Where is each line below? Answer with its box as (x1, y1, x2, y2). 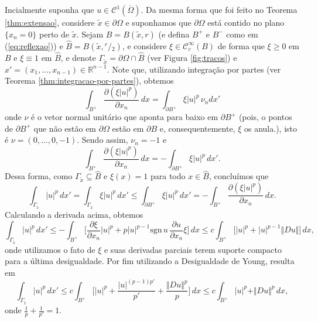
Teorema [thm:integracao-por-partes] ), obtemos (5, 74, 174, 87)
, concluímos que (208, 170, 269, 182)
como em (226, 28, 258, 40)
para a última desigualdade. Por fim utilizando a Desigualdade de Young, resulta (5, 255, 295, 267)
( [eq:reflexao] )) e (5, 39, 63, 52)
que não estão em (33, 122, 97, 134)
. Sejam (76, 28, 104, 40)
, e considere (122, 39, 167, 52)
